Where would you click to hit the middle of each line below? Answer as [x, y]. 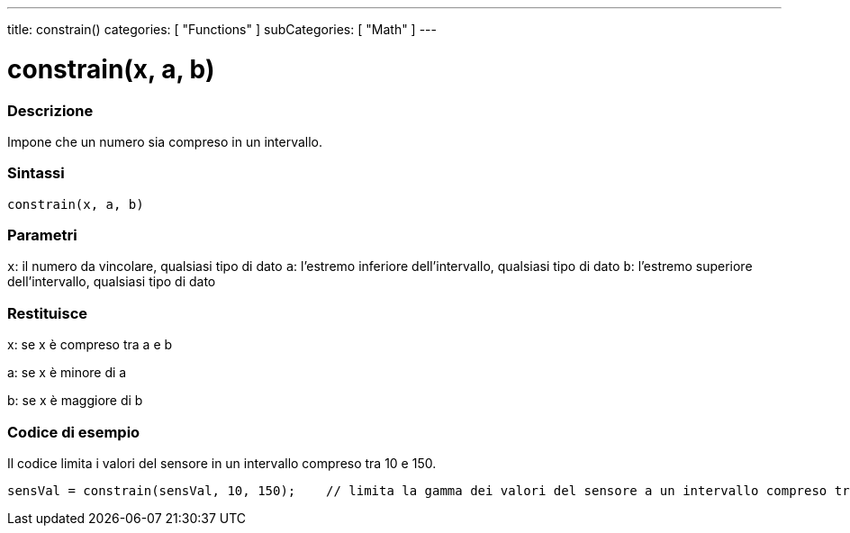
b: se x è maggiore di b [75, 401]
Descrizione [50, 110]
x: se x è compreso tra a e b [90, 345]
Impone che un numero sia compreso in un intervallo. [165, 141]
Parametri [42, 235]
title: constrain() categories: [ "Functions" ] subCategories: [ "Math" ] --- [222, 29]
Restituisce [48, 313]
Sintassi [36, 173]
